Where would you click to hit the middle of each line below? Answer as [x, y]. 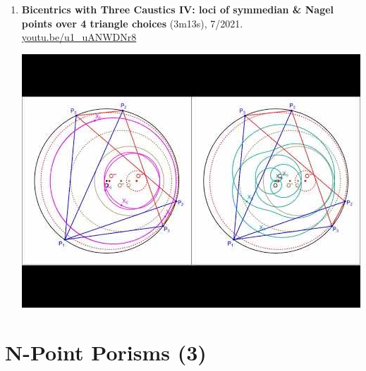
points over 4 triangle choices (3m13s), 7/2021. [132, 23]
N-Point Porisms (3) [106, 352]
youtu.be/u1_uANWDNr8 [79, 37]
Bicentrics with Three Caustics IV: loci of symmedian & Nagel [178, 9]
